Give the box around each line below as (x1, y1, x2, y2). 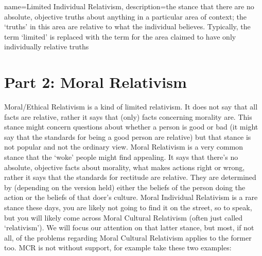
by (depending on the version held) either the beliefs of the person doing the (4, 181, 246, 192)
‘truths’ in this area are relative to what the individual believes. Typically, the (4, 21, 251, 32)
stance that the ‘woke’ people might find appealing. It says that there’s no (4, 152, 238, 162)
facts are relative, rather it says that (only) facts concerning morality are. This (4, 111, 252, 122)
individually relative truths (4, 41, 89, 52)
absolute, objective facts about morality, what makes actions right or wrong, (4, 161, 245, 172)
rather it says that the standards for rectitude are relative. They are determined (4, 172, 256, 182)
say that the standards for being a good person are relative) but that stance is (4, 131, 251, 142)
